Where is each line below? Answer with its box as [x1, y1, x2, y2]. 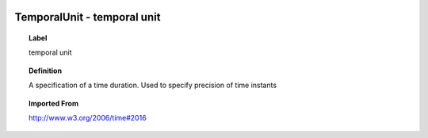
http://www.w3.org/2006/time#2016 [29, 113, 147, 122]
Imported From [29, 98, 79, 108]
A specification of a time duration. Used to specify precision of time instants [29, 80, 277, 90]
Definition [29, 66, 63, 75]
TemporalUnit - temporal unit [14, 10, 161, 24]
